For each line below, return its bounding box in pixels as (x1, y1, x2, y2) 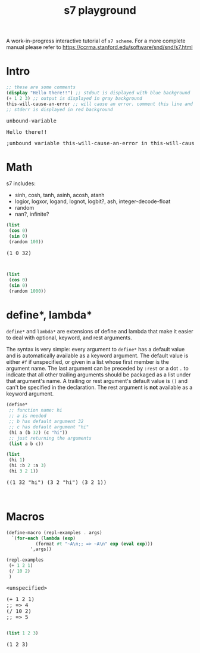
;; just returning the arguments (8, 435, 92, 441)
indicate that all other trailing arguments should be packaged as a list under (6, 371, 192, 378)
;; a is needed (8, 413, 46, 419)
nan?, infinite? (14, 210, 49, 218)
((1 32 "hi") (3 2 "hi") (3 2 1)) (6, 479, 107, 486)
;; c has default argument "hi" (8, 424, 89, 430)
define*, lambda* (6, 308, 92, 321)
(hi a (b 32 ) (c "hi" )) (8, 430, 68, 436)
